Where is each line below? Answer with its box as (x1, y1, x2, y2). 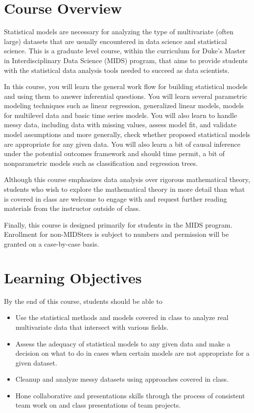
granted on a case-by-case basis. (4, 239, 99, 249)
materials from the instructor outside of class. (4, 203, 140, 213)
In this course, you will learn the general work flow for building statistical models (4, 81, 248, 92)
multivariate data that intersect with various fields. (15, 321, 169, 332)
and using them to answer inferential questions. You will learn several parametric (4, 91, 247, 101)
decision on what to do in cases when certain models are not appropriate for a (15, 348, 250, 358)
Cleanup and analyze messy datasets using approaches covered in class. (15, 374, 229, 384)
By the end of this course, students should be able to (4, 296, 162, 306)
